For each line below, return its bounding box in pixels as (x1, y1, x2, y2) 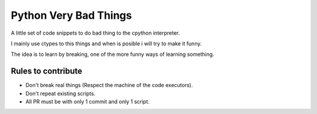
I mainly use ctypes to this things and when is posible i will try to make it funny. (11, 40, 202, 47)
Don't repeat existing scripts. (25, 90, 96, 97)
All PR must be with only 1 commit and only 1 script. (25, 98, 150, 105)
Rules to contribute (11, 66, 82, 76)
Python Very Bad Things (11, 9, 132, 22)
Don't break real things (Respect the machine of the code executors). (25, 82, 193, 89)
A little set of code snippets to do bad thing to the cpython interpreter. (11, 29, 180, 36)
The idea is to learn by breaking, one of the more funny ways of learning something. (11, 51, 214, 58)
